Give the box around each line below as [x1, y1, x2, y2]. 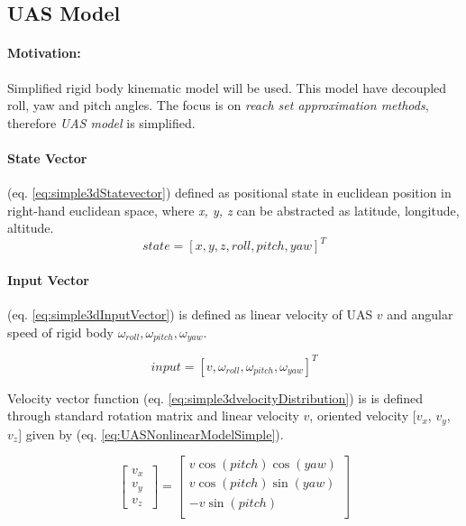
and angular [387, 305, 453, 324]
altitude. [7, 218, 54, 237]
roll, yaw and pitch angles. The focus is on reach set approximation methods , [7, 96, 429, 115]
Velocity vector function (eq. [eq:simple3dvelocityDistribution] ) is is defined [7, 388, 424, 407]
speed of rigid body [7, 322, 114, 341]
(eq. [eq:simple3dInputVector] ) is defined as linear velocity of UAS [7, 305, 373, 324]
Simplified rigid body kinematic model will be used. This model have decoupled [7, 78, 447, 97]
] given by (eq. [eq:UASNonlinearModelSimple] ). [18, 424, 284, 443]
